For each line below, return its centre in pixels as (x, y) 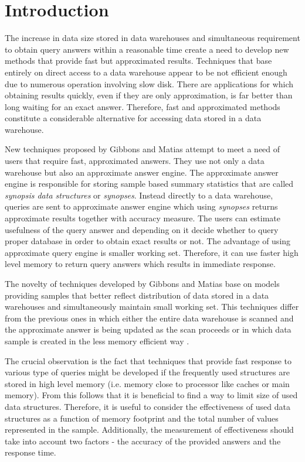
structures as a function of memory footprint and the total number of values (142, 418)
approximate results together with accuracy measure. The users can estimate (143, 218)
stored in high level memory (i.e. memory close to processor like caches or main (147, 383)
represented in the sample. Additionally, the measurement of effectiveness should (149, 430)
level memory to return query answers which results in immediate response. (140, 264)
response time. (30, 452)
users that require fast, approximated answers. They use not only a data (135, 161)
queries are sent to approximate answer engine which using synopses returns (141, 206)
